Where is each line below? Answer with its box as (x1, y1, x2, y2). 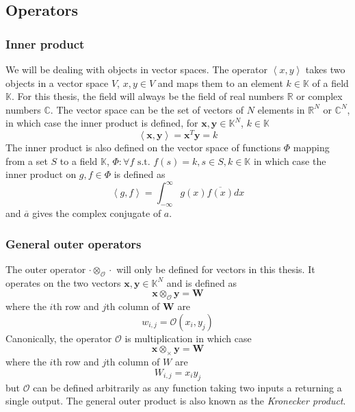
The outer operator (5, 261, 86, 276)
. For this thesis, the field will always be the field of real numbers (11, 89, 285, 103)
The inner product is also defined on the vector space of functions (5, 140, 281, 155)
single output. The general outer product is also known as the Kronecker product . (5, 394, 346, 408)
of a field (312, 75, 349, 90)
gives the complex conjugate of (32, 206, 161, 220)
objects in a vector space (5, 75, 109, 90)
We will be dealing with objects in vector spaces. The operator (5, 62, 267, 76)
